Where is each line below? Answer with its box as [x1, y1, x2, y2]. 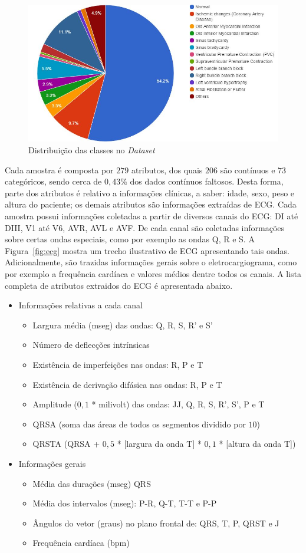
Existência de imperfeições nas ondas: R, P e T [32, 358, 203, 370]
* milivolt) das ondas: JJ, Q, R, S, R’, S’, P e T [91, 398, 265, 410]
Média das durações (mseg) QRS [32, 477, 151, 489]
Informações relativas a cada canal [18, 299, 143, 311]
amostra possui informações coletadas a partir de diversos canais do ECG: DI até [5, 210, 298, 222]
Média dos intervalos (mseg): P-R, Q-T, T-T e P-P [32, 497, 217, 509]
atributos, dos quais [131, 163, 203, 176]
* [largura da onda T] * [117, 437, 202, 450]
